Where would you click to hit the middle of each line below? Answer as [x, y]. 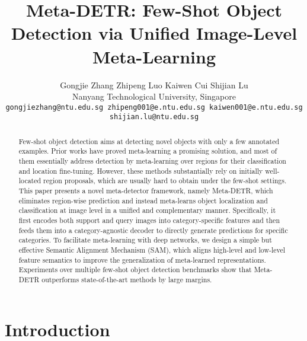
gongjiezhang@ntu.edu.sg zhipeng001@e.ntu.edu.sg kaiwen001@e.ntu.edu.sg [154, 107]
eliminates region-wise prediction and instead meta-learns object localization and [143, 200]
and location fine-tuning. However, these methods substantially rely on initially [141, 170]
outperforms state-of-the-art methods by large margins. [127, 279]
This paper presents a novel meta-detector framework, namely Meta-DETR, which [146, 191]
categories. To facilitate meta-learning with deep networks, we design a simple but [145, 240]
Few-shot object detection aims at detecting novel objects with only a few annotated [149, 141]
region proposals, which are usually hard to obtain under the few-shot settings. [165, 181]
